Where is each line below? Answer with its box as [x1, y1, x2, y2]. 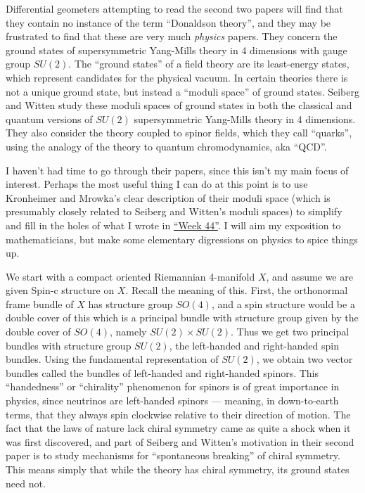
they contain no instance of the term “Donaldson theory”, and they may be [6, 15, 331, 30]
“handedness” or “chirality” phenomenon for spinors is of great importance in [6, 379, 340, 394]
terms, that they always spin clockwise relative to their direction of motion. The [6, 406, 351, 421]
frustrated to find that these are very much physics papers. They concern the [6, 29, 338, 44]
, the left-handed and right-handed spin [169, 338, 339, 352]
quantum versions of [6, 111, 93, 126]
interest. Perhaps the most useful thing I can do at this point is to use [6, 177, 308, 191]
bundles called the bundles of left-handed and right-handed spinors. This [6, 365, 319, 380]
